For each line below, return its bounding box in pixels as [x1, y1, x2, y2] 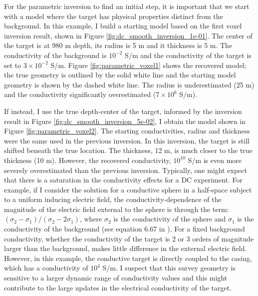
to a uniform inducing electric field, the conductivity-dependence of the [4, 194, 222, 204]
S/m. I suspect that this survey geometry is [102, 262, 236, 273]
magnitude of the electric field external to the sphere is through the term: [4, 203, 229, 214]
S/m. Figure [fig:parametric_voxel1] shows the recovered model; [50, 59, 247, 70]
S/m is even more [188, 154, 242, 165]
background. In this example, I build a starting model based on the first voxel [4, 20, 242, 31]
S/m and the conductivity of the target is [125, 49, 252, 60]
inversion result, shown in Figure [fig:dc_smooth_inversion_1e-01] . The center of [4, 30, 253, 40]
